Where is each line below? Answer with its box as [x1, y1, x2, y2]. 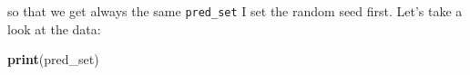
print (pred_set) [7, 50, 99, 69]
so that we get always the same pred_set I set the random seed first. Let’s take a [7, 2, 463, 20]
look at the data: [7, 19, 101, 38]
